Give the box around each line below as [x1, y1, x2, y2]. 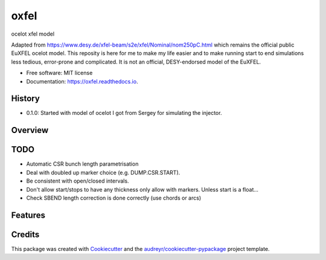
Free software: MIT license [26, 70, 93, 77]
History [11, 94, 40, 104]
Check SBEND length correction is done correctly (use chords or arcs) [26, 194, 202, 201]
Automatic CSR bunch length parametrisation [26, 160, 139, 167]
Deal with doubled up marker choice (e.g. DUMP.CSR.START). [26, 169, 181, 176]
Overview [11, 125, 49, 135]
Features [11, 210, 45, 220]
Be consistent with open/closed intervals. [26, 177, 129, 184]
